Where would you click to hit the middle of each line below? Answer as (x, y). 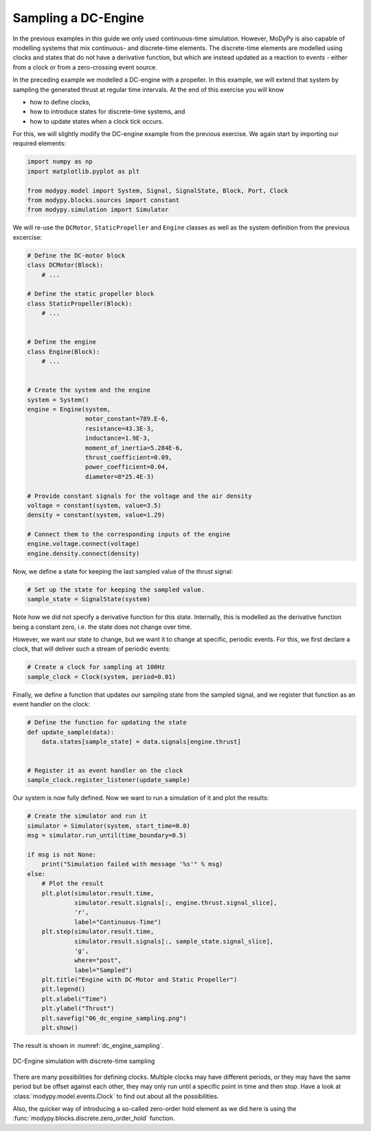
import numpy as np (60, 162)
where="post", (98, 961)
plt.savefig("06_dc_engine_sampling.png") (114, 1018)
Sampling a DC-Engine (78, 18)
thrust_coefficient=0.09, (128, 457)
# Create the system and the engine (89, 390)
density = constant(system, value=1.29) (96, 515)
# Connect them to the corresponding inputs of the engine (128, 535)
